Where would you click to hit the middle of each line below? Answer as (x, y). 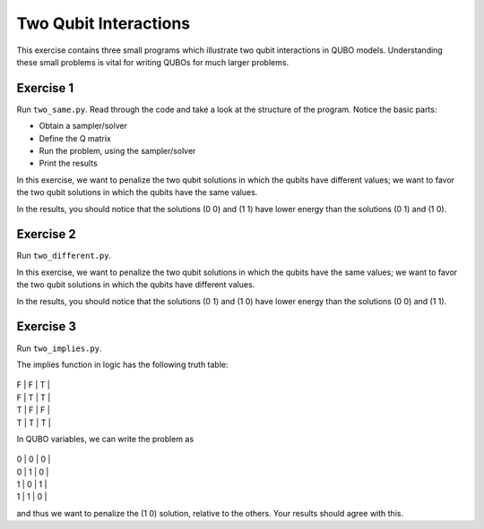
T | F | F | (34, 410)
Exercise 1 (45, 88)
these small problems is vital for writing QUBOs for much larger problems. (153, 62)
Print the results (68, 163)
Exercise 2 (46, 234)
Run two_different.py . (64, 256)
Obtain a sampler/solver (83, 126)
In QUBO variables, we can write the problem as (105, 439)
